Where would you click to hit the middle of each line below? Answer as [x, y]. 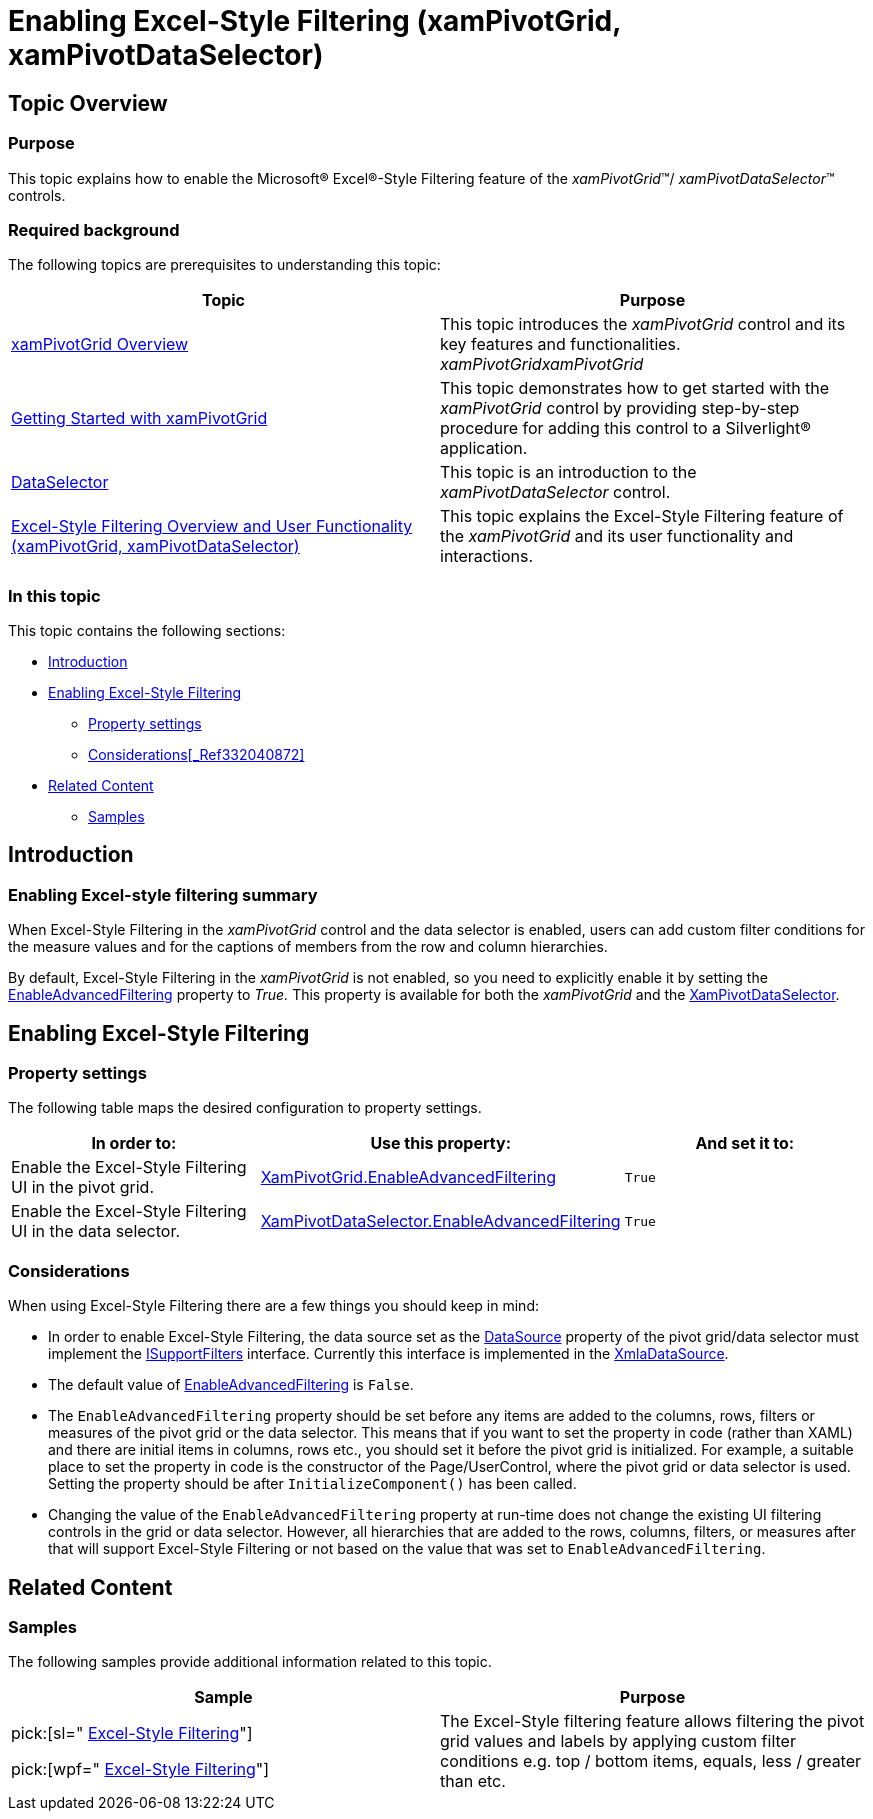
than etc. [473, 1781]
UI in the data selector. [96, 1231]
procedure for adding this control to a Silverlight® [625, 428]
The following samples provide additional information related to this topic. [250, 1662]
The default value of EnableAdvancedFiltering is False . [231, 1385]
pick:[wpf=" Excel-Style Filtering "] [140, 1769]
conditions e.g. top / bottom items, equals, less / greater [651, 1761]
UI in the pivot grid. [83, 1187]
